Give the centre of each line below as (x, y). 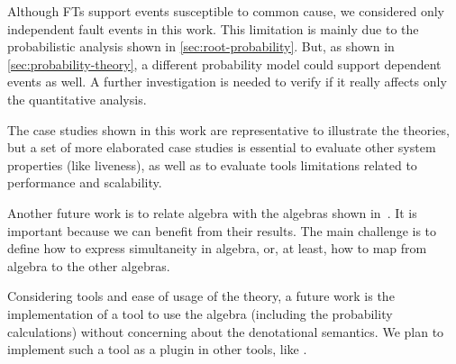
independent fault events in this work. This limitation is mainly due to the (213, 28)
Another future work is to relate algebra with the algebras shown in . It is (212, 212)
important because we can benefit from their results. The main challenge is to (222, 230)
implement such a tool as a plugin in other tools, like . (157, 349)
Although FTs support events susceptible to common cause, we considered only (226, 11)
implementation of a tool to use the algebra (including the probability (200, 313)
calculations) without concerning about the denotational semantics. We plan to (226, 331)
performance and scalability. (85, 182)
